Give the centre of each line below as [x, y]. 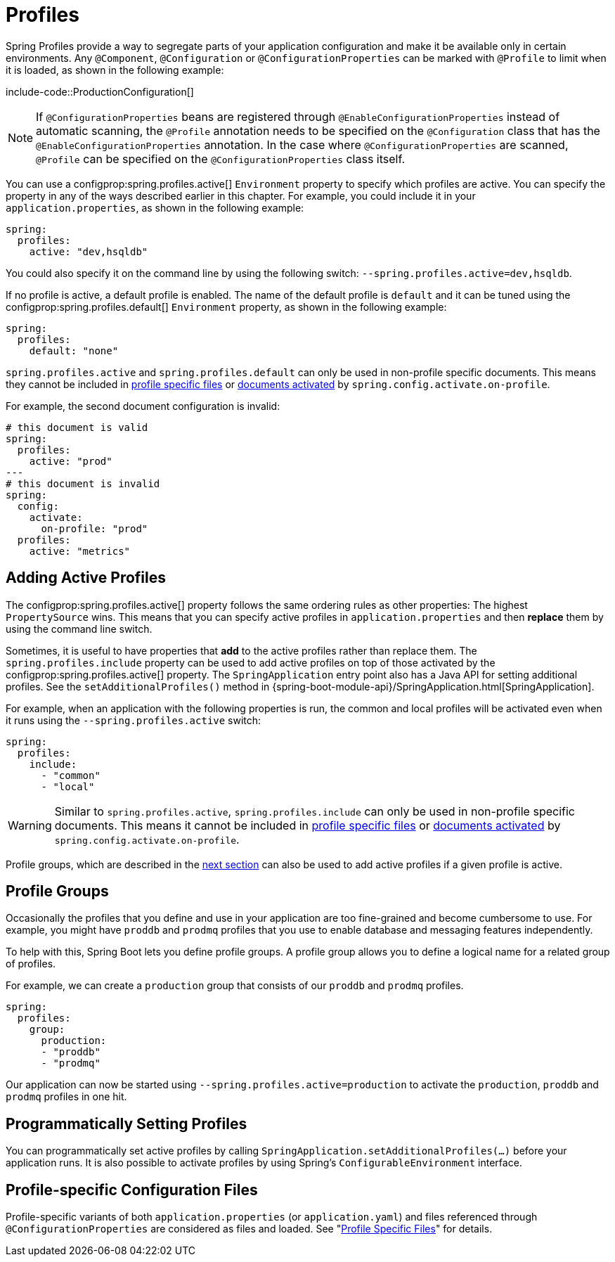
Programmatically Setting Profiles [127, 1123]
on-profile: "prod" [95, 528]
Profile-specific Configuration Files [132, 1190]
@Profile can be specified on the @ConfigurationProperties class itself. [221, 159]
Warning [30, 825]
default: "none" [74, 350]
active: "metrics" [80, 551]
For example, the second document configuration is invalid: [143, 406]
